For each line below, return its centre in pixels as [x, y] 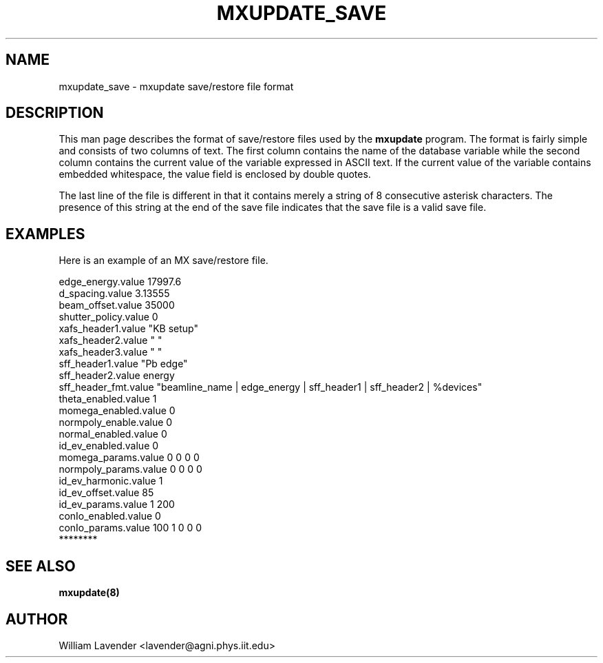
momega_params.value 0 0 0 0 [129, 458]
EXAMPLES [45, 234]
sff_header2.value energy [117, 376]
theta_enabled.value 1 [108, 399]
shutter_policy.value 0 [108, 317]
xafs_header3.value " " [110, 352]
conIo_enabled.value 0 [110, 516]
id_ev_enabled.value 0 [109, 446]
